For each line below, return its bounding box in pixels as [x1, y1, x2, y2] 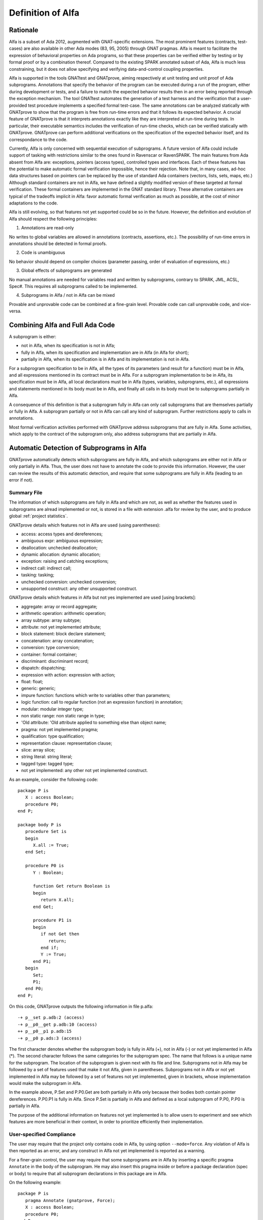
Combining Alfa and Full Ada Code [9, 321, 115, 329]
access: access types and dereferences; [21, 531, 103, 537]
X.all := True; [33, 842, 69, 848]
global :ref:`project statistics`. [9, 513, 68, 519]
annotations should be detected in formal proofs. [9, 241, 107, 246]
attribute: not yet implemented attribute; [21, 624, 101, 630]
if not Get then [40, 931, 80, 937]
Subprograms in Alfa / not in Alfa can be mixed [21, 292, 115, 298]
